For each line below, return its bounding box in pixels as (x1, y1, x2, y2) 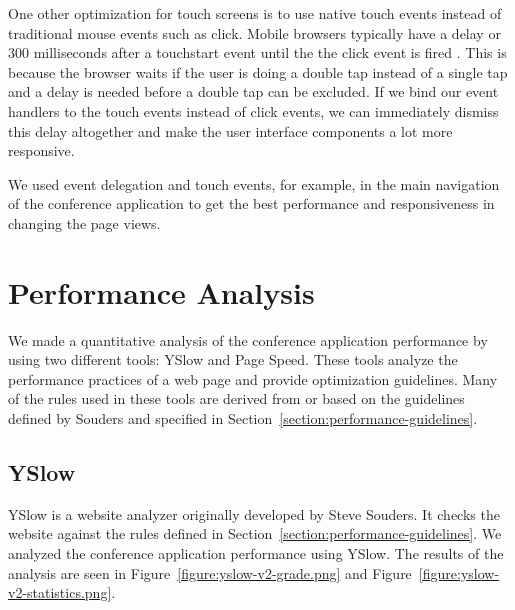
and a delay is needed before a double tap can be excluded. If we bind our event (8, 81, 499, 102)
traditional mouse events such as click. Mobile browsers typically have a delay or (8, 22, 501, 43)
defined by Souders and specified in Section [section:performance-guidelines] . (8, 408, 478, 429)
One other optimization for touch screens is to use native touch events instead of (8, 3, 502, 23)
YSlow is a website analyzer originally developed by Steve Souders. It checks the (8, 503, 500, 524)
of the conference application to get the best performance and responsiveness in (8, 193, 495, 214)
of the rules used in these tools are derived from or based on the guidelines (8, 388, 465, 409)
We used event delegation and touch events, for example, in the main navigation (8, 173, 500, 194)
